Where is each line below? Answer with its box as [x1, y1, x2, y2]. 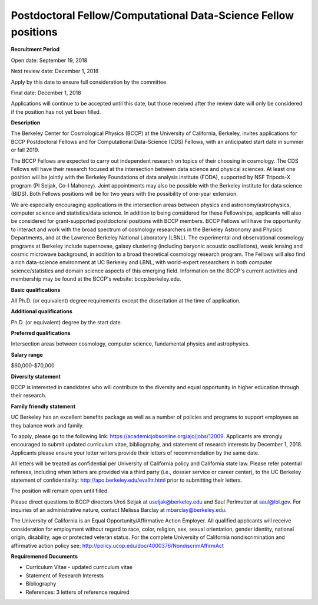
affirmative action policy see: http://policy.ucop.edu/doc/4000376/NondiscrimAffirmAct [11, 542, 224, 549]
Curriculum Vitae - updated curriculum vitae [25, 564, 133, 571]
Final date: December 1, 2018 [11, 89, 82, 96]
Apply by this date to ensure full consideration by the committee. [11, 78, 168, 86]
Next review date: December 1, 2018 [11, 68, 99, 75]
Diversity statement [11, 373, 61, 380]
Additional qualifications [11, 308, 73, 315]
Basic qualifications [11, 286, 61, 293]
